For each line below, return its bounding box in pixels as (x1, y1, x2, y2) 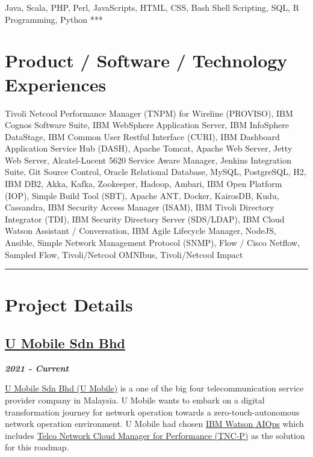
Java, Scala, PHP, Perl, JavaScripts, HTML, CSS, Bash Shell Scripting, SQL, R (5, 1, 299, 13)
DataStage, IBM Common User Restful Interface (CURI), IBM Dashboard (5, 130, 280, 143)
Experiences (5, 72, 107, 96)
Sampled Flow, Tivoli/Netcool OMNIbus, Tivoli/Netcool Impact (5, 248, 243, 260)
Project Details (5, 292, 133, 317)
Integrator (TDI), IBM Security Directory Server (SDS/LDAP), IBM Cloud (5, 212, 285, 225)
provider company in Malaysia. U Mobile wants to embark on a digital (5, 393, 265, 406)
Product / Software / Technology (5, 48, 288, 73)
